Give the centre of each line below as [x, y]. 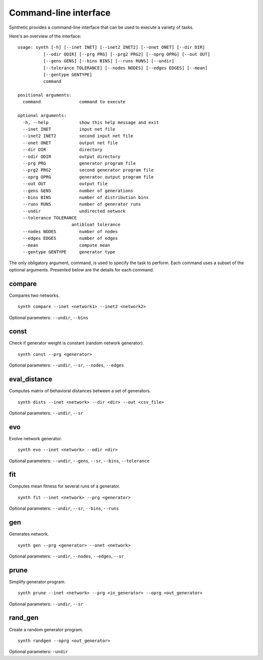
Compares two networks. [34, 295]
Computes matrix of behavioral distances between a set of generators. [80, 391]
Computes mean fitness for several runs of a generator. [65, 486]
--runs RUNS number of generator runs [82, 204]
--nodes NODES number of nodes [70, 231]
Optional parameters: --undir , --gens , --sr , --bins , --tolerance [79, 461]
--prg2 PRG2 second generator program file [88, 170]
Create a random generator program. [46, 629]
